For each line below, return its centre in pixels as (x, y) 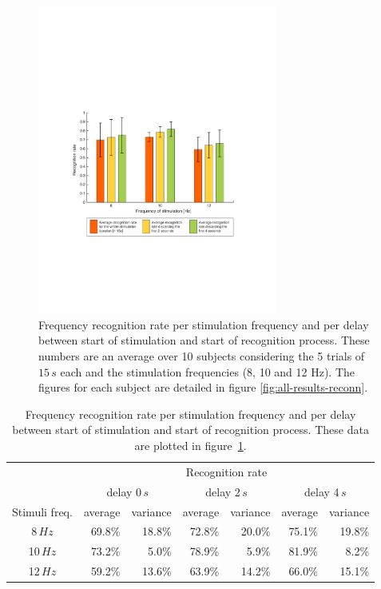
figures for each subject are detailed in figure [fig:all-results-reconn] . (203, 387)
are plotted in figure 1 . (190, 445)
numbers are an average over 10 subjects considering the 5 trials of (202, 356)
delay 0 (124, 491)
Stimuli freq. (42, 511)
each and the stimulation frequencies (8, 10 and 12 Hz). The (208, 371)
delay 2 (223, 491)
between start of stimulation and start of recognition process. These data (190, 430)
